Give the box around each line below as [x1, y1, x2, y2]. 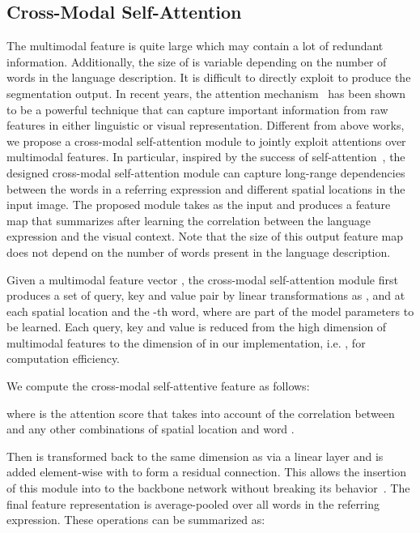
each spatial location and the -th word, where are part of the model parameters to [6, 302, 414, 319]
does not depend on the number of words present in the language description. [6, 243, 391, 260]
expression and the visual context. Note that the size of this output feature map [6, 228, 404, 245]
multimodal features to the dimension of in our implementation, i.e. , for [6, 334, 366, 351]
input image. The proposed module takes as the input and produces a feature [6, 196, 391, 213]
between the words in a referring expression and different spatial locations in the [6, 180, 405, 197]
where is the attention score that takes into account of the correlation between [6, 404, 395, 421]
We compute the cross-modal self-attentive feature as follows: [6, 377, 310, 394]
